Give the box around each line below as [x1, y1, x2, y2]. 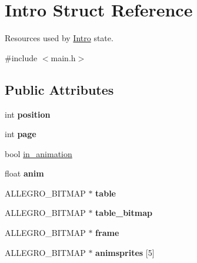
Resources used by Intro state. [5, 32, 113, 44]
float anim [5, 167, 44, 179]
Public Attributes [5, 80, 114, 98]
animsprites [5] [95, 246, 155, 258]
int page [5, 128, 36, 140]
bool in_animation [5, 147, 72, 159]
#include [5, 51, 38, 64]
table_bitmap [95, 207, 153, 219]
